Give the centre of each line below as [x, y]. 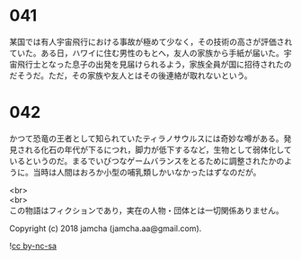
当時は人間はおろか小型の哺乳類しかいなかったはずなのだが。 [147, 172]
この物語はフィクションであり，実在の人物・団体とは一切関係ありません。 [147, 210]
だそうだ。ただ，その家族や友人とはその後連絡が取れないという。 [131, 75]
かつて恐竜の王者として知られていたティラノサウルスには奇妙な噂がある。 [147, 138]
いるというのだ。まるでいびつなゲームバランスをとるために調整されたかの [147, 161]
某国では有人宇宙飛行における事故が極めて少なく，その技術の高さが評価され [151, 41]
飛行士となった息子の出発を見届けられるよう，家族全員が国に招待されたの [154, 64]
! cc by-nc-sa [33, 246]
